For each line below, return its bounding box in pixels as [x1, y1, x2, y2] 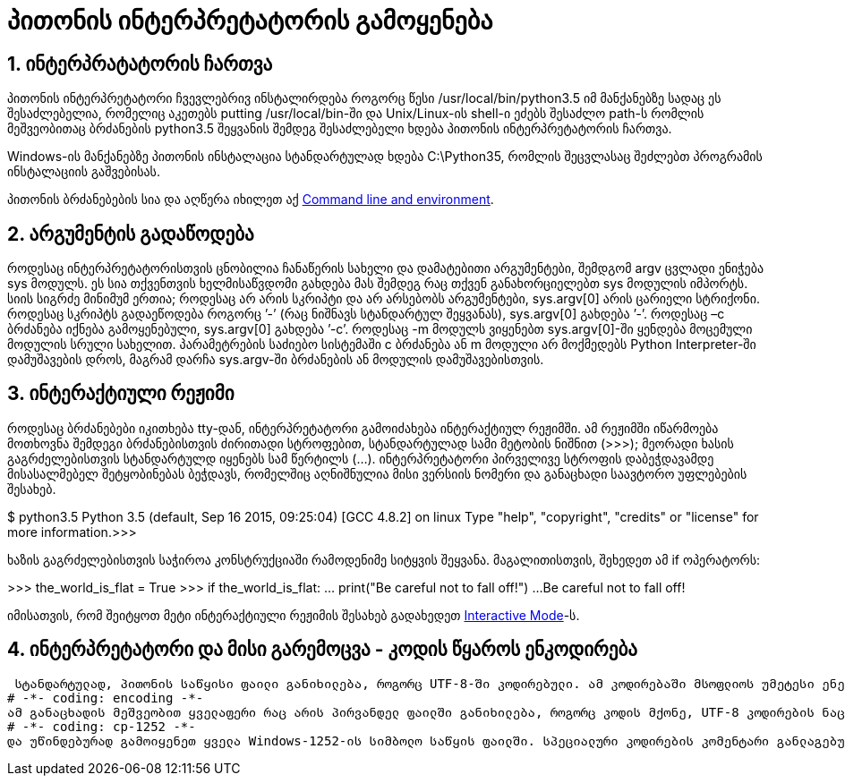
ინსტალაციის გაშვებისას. [7, 164, 160, 180]
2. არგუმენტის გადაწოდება [7, 222, 254, 245]
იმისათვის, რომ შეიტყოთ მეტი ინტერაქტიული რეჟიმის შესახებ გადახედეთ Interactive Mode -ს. [7, 607, 580, 623]
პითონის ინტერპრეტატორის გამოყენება [7, 5, 493, 36]
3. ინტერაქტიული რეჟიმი [7, 382, 235, 405]
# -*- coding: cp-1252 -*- [7, 719, 196, 734]
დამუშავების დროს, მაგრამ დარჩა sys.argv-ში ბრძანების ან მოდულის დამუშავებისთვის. [7, 352, 544, 368]
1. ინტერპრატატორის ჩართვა [7, 52, 273, 75]
